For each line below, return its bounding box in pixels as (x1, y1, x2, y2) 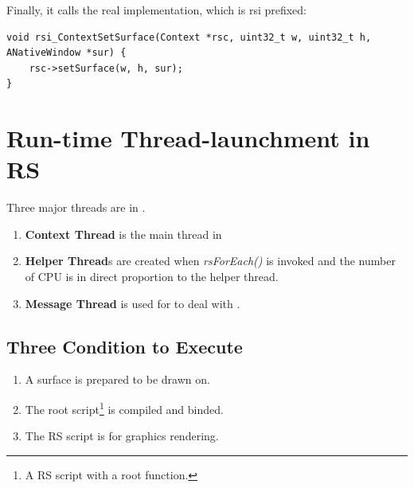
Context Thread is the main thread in (25, 225, 222, 242)
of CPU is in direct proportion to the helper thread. (25, 268, 279, 285)
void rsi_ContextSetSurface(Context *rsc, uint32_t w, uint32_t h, (6, 31, 372, 43)
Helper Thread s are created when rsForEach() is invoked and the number (25, 252, 396, 269)
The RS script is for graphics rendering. (25, 427, 219, 444)
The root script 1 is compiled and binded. (25, 399, 224, 417)
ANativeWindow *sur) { (6, 47, 127, 59)
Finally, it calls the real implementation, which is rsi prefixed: (6, 2, 307, 18)
